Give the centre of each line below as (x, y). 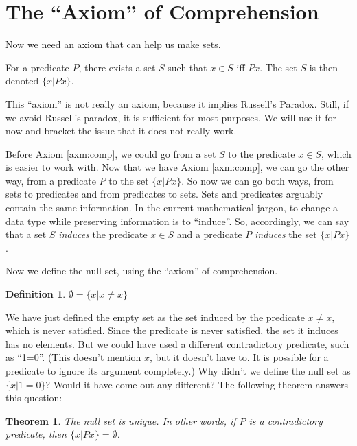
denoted (22, 81)
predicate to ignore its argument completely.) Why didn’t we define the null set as (178, 371)
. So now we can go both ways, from (257, 180)
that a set (26, 234)
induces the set (286, 234)
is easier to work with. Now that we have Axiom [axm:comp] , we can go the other (177, 167)
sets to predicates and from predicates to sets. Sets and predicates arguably (164, 194)
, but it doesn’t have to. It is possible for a (239, 357)
